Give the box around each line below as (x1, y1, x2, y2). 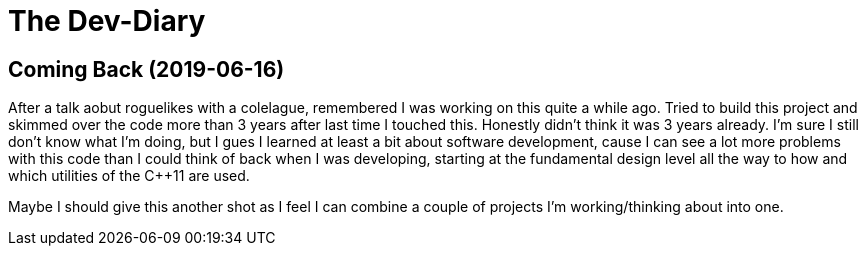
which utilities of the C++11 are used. (8, 167, 250, 185)
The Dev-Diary (8, 4, 206, 38)
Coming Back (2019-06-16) (8, 56, 285, 82)
